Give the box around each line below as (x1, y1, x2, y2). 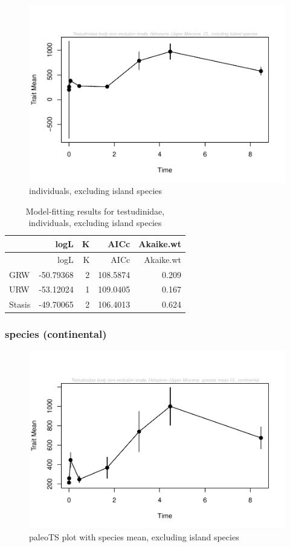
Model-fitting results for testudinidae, (25, 204, 165, 217)
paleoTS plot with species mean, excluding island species (29, 530, 239, 543)
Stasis (9, 298, 31, 311)
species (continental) (5, 326, 107, 341)
